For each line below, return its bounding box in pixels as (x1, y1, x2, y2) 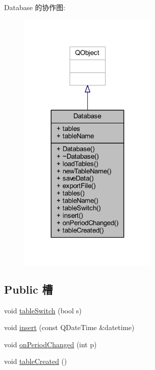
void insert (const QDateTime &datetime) (4, 322, 135, 333)
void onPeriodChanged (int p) (4, 339, 97, 349)
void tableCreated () (4, 356, 67, 366)
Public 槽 (4, 281, 53, 297)
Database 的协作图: (4, 2, 66, 12)
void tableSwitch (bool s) (4, 305, 82, 315)
